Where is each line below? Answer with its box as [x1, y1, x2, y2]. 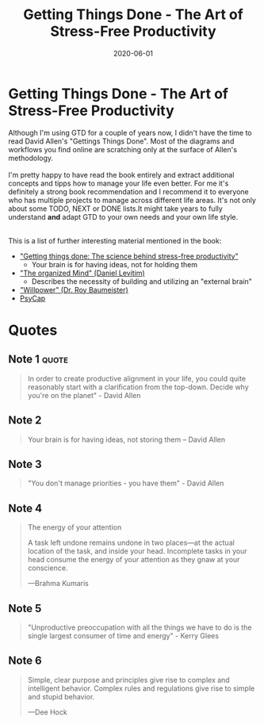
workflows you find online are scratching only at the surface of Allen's [8, 144, 238, 154]
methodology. [8, 153, 54, 163]
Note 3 [8, 458, 42, 471]
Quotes [8, 321, 58, 339]
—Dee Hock [27, 707, 67, 717]
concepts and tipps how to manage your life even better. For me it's [8, 178, 229, 188]
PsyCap [19, 293, 46, 303]
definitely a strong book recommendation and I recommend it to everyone [8, 186, 250, 196]
